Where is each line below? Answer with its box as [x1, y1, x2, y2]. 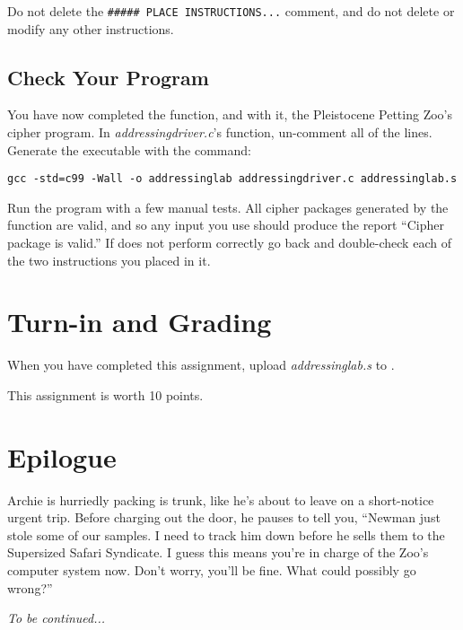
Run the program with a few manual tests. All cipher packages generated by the [7, 197, 449, 216]
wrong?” [7, 578, 53, 597]
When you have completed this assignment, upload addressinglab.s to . [7, 355, 395, 374]
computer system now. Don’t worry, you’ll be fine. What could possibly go [7, 561, 416, 580]
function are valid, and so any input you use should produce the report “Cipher [7, 215, 444, 234]
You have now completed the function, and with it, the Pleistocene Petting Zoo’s [7, 105, 452, 124]
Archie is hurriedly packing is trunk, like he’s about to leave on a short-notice [7, 490, 434, 509]
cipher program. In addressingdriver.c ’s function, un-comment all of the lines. [7, 123, 432, 142]
